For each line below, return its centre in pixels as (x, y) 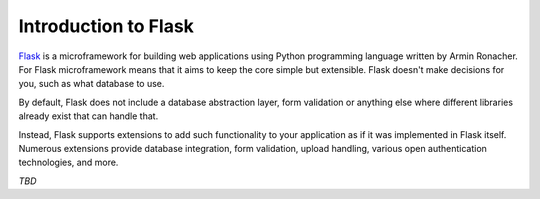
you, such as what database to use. (91, 84)
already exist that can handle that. (88, 116)
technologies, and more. (68, 162)
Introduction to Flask (106, 26)
